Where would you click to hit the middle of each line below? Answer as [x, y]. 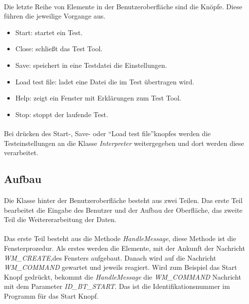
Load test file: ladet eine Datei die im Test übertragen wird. [105, 81]
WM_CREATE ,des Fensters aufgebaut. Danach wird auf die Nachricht [110, 257]
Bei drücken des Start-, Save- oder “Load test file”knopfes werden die [107, 133]
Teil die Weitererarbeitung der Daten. [60, 219]
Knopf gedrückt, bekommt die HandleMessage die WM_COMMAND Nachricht [123, 276]
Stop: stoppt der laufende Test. [62, 114]
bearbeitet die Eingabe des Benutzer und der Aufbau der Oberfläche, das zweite [123, 210]
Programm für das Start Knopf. [51, 296]
